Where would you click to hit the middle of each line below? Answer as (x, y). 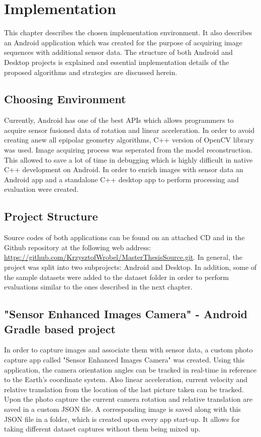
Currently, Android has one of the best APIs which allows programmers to (119, 120)
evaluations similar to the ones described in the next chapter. (98, 287)
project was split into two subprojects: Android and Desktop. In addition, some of (130, 267)
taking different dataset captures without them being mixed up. (102, 429)
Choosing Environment (65, 99)
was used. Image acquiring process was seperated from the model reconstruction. (128, 150)
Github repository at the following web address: (78, 247)
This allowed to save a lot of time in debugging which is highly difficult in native (128, 159)
